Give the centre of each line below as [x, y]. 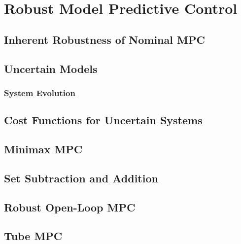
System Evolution [40, 92]
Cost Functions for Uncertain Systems [103, 120]
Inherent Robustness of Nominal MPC [104, 39]
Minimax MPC [43, 149]
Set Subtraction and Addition [81, 178]
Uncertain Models [51, 68]
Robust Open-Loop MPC [70, 207]
